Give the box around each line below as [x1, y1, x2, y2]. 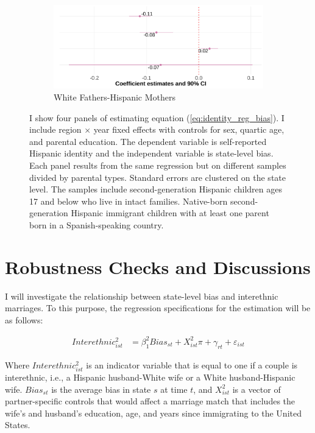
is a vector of [232, 382, 281, 395]
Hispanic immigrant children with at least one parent [71, 206, 269, 219]
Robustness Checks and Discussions [5, 254, 311, 279]
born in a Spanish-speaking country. [29, 218, 164, 231]
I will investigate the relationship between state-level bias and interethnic [5, 289, 278, 302]
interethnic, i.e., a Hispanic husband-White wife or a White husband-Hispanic [5, 370, 296, 383]
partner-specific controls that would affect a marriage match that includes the [5, 395, 296, 407]
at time [160, 382, 188, 395]
